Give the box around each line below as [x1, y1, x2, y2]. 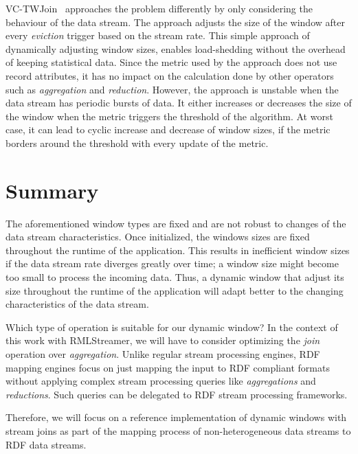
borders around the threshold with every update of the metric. [5, 135, 269, 150]
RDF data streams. [5, 437, 87, 451]
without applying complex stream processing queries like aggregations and [5, 374, 316, 388]
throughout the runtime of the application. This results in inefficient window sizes [5, 242, 350, 257]
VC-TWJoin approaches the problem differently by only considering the [5, 1, 313, 15]
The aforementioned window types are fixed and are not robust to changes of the [5, 216, 346, 230]
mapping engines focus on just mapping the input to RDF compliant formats [5, 360, 330, 374]
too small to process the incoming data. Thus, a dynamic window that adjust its [5, 270, 344, 284]
